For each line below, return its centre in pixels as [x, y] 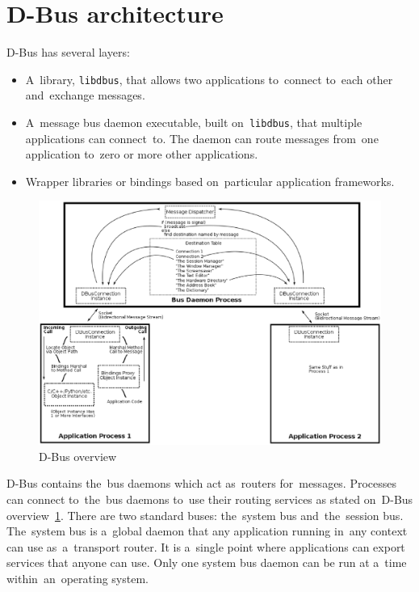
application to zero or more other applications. [142, 154]
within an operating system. [78, 578]
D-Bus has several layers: [68, 52]
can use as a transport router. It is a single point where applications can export [206, 546]
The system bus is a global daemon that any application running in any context [207, 531]
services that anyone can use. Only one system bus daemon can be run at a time [207, 562]
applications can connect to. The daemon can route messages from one [202, 138]
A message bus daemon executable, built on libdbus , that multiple [194, 122]
